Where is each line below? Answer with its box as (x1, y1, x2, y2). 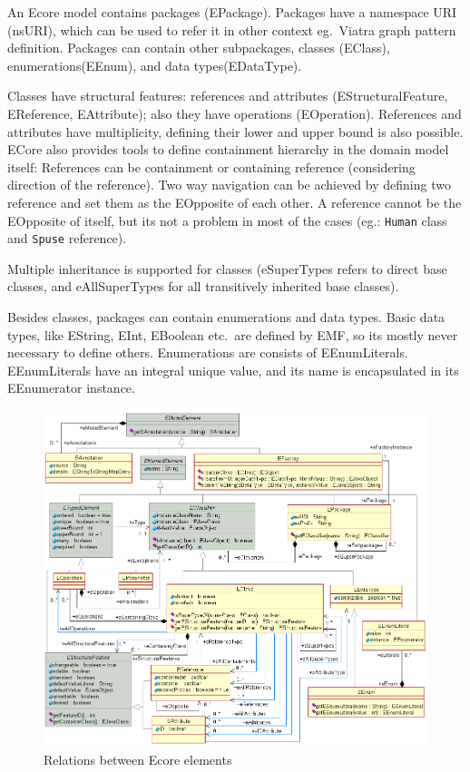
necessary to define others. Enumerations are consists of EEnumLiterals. (7, 343, 408, 362)
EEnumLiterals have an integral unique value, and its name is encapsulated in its (7, 360, 459, 379)
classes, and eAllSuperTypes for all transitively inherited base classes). (7, 277, 399, 296)
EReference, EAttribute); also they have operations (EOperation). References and (7, 103, 462, 122)
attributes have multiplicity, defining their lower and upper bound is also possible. (7, 122, 464, 141)
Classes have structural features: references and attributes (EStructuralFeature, (7, 86, 448, 105)
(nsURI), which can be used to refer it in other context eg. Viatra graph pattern (7, 20, 456, 39)
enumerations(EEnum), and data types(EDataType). (7, 55, 302, 74)
